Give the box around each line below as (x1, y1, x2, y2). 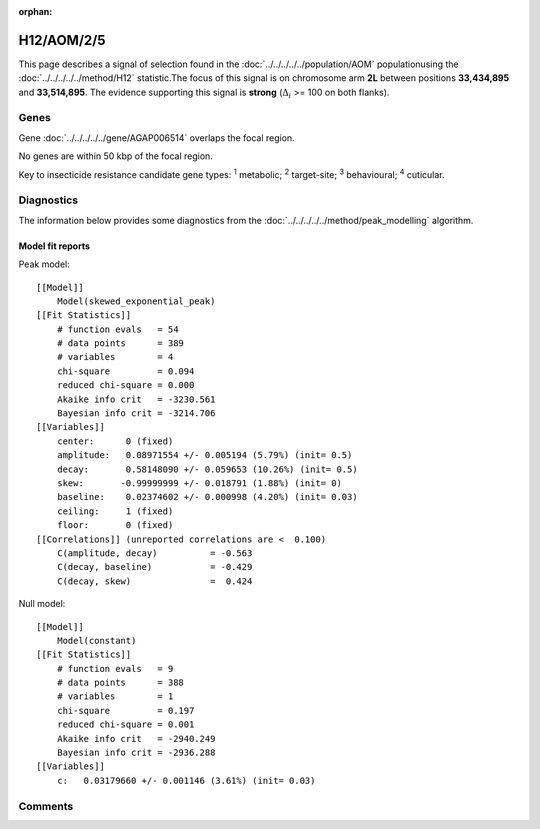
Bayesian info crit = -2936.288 (56, 747, 216, 759)
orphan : (18, 6, 53, 17)
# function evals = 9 (56, 663, 174, 674)
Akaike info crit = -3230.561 (56, 393, 216, 405)
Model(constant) (56, 635, 137, 646)
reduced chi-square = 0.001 (56, 719, 195, 730)
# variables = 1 (56, 691, 174, 702)
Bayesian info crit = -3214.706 (56, 408, 216, 419)
